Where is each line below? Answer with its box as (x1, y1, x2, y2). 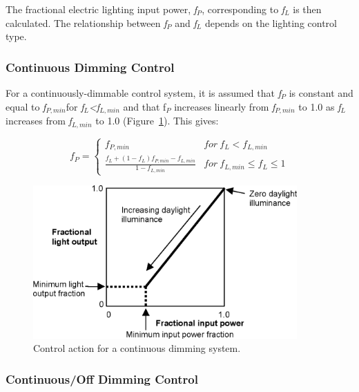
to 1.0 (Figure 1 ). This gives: (95, 113, 219, 128)
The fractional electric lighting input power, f (6, 2, 197, 16)
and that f (123, 99, 166, 113)
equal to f (6, 99, 46, 113)
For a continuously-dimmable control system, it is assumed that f (6, 86, 281, 100)
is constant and (289, 86, 353, 100)
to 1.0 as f (298, 99, 341, 113)
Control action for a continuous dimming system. (33, 341, 241, 355)
